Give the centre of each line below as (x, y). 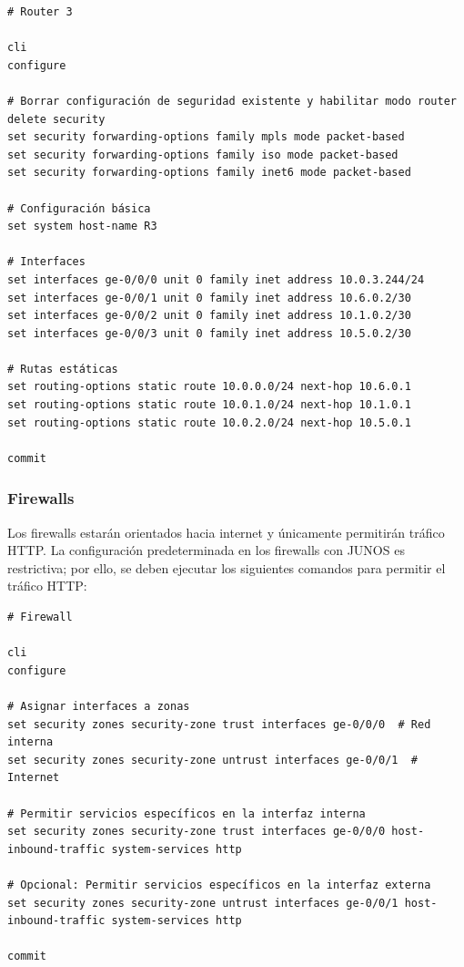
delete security (56, 119)
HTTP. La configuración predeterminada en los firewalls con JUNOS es (206, 550)
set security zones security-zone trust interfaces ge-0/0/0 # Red (219, 724)
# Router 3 (40, 12)
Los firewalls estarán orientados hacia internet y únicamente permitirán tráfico (226, 532)
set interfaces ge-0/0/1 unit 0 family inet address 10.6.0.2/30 (209, 298)
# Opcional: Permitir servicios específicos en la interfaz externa (219, 885)
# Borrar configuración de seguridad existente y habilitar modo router (232, 101)
